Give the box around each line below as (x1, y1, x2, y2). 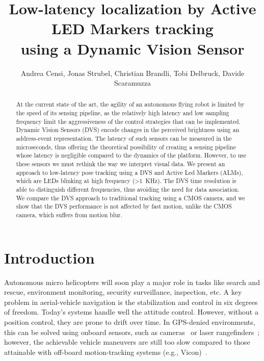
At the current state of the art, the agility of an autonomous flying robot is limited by (16, 100, 245, 109)
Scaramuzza (114, 78, 151, 88)
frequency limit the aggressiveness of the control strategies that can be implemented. (16, 117, 241, 125)
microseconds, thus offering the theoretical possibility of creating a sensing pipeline (16, 142, 236, 151)
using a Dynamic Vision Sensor (20, 38, 245, 59)
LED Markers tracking (51, 18, 214, 39)
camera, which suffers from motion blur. (16, 211, 122, 219)
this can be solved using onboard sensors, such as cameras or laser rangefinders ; (4, 326, 260, 337)
